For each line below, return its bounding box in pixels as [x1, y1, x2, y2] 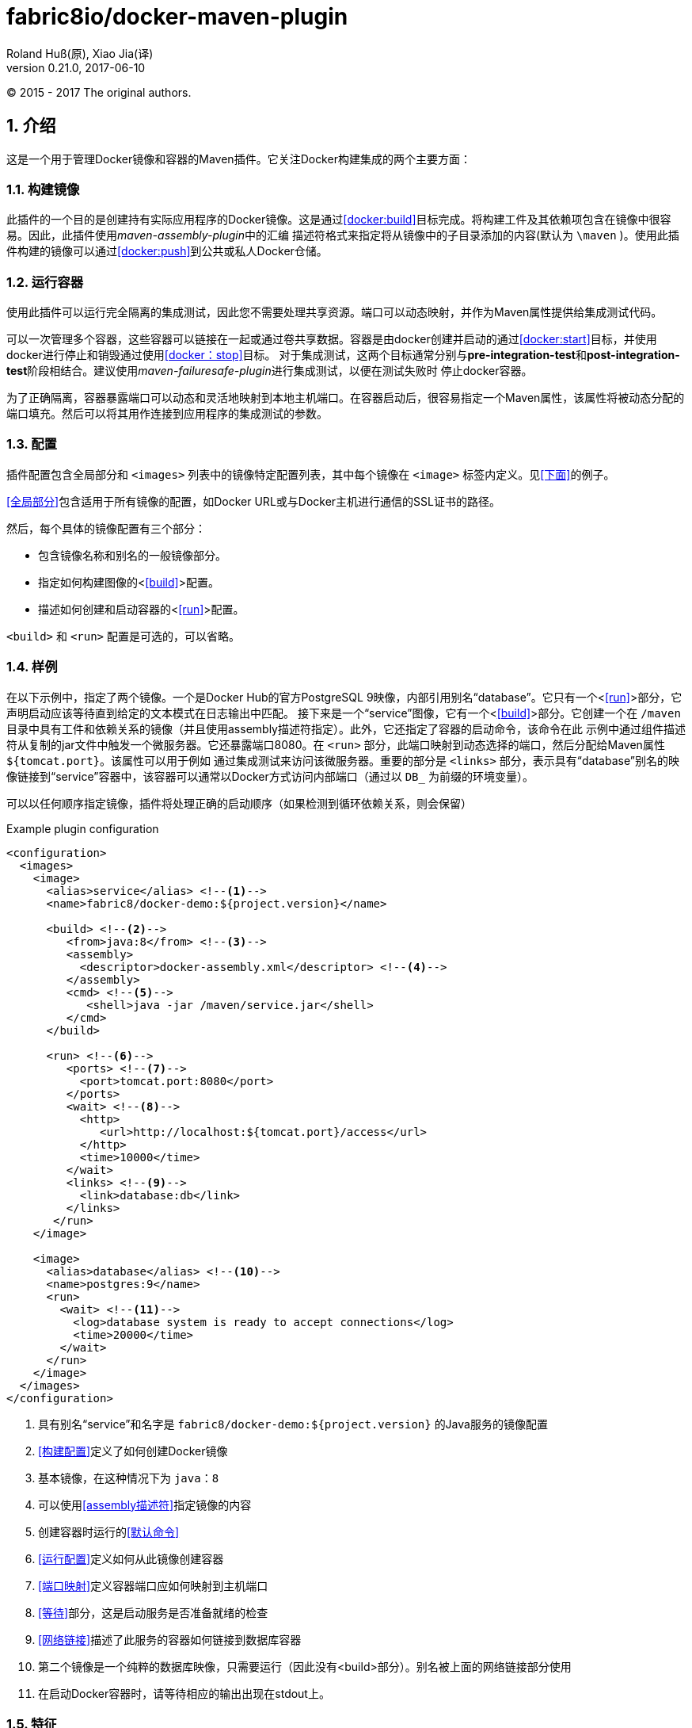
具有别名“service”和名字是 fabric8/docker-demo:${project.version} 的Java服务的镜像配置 [38, 1416, 548, 1431]
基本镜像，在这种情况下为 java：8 [38, 1470, 219, 1485]
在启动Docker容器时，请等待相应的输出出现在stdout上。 [38, 1686, 330, 1700]
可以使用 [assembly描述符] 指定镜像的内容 [38, 1497, 252, 1512]
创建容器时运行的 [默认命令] [38, 1524, 180, 1539]
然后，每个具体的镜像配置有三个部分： [6, 521, 206, 535]
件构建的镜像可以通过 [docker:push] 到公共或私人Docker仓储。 [6, 244, 328, 258]
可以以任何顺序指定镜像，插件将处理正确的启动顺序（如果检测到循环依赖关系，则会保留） [6, 796, 472, 810]
